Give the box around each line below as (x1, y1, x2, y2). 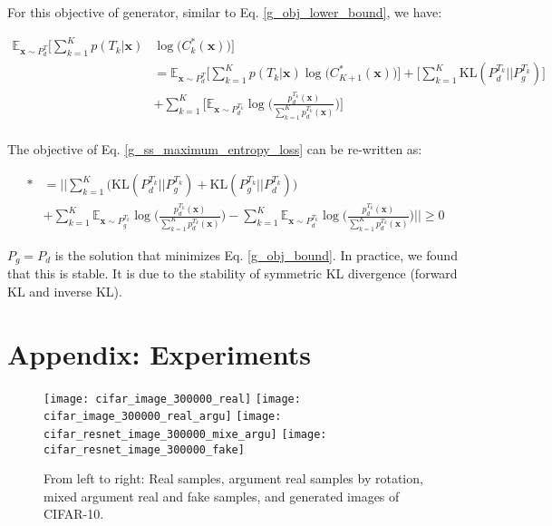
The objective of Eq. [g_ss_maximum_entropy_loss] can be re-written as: (7, 139, 422, 158)
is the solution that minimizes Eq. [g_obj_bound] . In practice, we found (54, 245, 458, 264)
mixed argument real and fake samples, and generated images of (44, 486, 400, 505)
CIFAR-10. (44, 504, 104, 523)
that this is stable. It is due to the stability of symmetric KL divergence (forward (7, 264, 458, 283)
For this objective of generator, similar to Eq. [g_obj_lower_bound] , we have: (7, 3, 442, 21)
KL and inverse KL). (7, 281, 122, 300)
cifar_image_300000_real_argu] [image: (44, 410, 282, 424)
